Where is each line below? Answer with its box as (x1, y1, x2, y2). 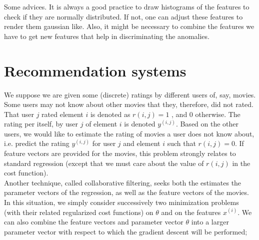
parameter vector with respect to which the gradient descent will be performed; (4, 226, 247, 236)
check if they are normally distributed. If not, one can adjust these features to (4, 11, 243, 21)
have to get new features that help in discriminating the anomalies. (4, 30, 209, 41)
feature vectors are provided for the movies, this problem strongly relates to (4, 148, 236, 158)
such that (167, 138, 196, 148)
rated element (41, 108, 83, 119)
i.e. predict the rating (4, 138, 69, 148)
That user (4, 108, 34, 119)
